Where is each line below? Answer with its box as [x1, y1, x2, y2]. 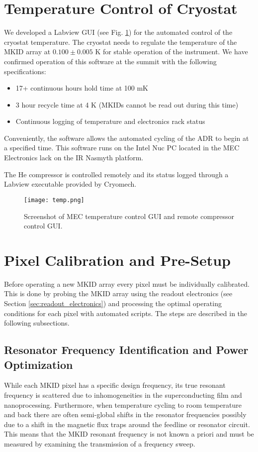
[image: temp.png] [24, 196, 85, 204]
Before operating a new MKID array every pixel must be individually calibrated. [4, 278, 250, 289]
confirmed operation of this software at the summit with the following [4, 56, 217, 66]
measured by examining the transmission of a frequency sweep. [4, 438, 195, 449]
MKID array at [4, 46, 51, 57]
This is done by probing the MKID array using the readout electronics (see [4, 288, 233, 299]
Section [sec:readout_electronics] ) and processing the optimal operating [4, 298, 222, 308]
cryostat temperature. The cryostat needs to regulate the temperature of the [4, 36, 237, 47]
